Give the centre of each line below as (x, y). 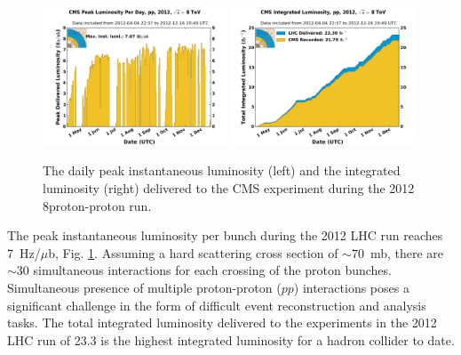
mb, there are (407, 252)
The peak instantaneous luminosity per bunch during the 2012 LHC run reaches (225, 235)
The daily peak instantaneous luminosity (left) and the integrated (222, 170)
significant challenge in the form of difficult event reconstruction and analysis (217, 305)
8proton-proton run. (97, 205)
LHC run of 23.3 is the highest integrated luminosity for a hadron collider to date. (231, 339)
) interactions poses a (351, 287)
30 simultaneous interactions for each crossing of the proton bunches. (204, 270)
